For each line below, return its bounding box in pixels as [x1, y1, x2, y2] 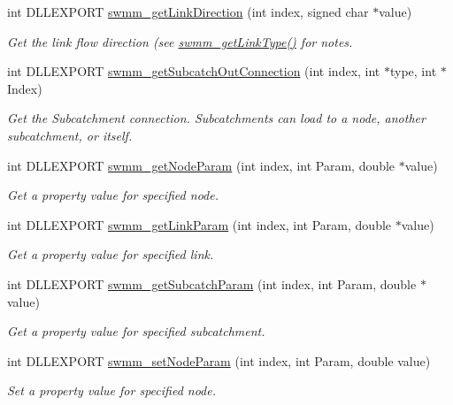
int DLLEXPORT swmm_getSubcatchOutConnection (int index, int [7, 62, 380, 80]
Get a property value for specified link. [7, 245, 214, 264]
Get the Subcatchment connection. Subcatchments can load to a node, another [7, 109, 426, 127]
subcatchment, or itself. [7, 126, 133, 144]
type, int [389, 62, 437, 80]
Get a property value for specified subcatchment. [7, 322, 265, 340]
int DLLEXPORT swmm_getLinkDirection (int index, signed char [7, 3, 369, 20]
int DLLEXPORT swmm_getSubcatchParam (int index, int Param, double [7, 274, 417, 293]
